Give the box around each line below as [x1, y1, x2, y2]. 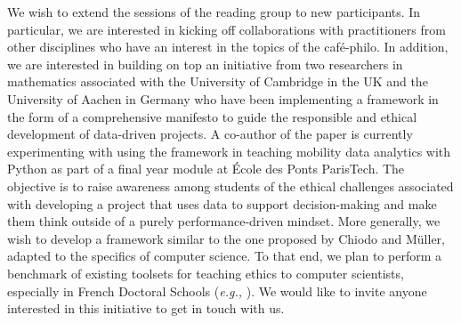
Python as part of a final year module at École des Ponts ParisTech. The [7, 159, 405, 178]
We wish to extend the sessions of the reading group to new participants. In [7, 3, 421, 20]
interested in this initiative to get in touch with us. [7, 299, 285, 318]
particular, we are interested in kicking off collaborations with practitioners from [7, 20, 446, 38]
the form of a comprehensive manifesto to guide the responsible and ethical [7, 107, 417, 125]
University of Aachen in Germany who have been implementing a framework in [7, 89, 439, 108]
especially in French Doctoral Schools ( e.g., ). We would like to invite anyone [7, 281, 427, 300]
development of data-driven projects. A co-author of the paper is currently [7, 125, 413, 143]
